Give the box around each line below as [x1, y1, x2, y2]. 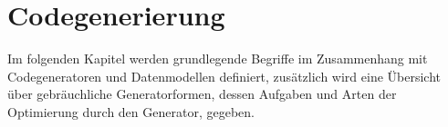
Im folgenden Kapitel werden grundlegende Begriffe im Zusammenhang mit [7, 49, 428, 68]
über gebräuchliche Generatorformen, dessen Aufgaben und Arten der [7, 84, 397, 103]
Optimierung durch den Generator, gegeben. [7, 102, 255, 121]
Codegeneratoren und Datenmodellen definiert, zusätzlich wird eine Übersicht [7, 66, 442, 85]
